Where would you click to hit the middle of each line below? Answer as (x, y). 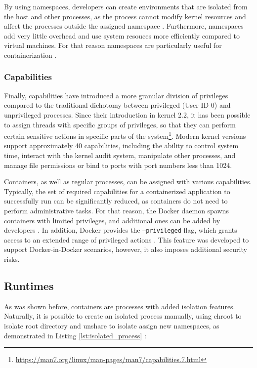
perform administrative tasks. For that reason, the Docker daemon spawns (116, 210)
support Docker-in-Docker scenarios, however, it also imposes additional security (126, 249)
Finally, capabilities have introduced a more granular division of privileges (116, 95)
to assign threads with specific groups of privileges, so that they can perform (120, 124)
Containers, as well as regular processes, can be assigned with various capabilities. (128, 182)
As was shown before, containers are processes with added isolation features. (120, 306)
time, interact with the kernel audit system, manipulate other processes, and (120, 155)
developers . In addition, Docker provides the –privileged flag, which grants (121, 230)
